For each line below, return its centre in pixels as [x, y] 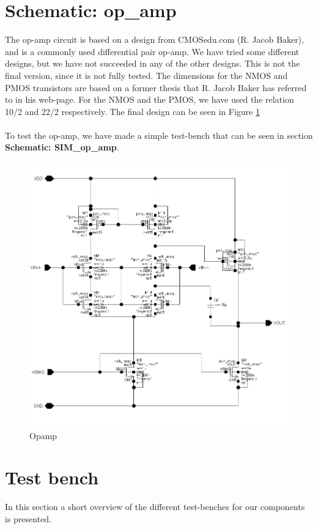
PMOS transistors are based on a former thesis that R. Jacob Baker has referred [156, 87]
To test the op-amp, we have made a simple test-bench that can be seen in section [159, 135]
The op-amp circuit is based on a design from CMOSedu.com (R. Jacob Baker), [154, 39]
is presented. [28, 518]
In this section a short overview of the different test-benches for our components [155, 507]
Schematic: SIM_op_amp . [62, 147]
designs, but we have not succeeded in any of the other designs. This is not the [153, 63]
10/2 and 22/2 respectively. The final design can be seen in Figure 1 [132, 111]
